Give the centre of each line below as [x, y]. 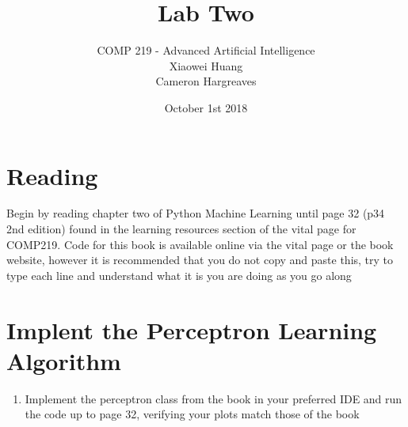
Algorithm [64, 360]
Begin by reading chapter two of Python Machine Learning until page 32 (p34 [196, 213]
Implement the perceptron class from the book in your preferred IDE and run [214, 398]
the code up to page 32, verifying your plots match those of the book [192, 414]
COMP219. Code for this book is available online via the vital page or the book [200, 244]
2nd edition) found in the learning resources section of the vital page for [181, 229]
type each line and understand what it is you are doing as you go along [179, 275]
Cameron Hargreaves [206, 81]
